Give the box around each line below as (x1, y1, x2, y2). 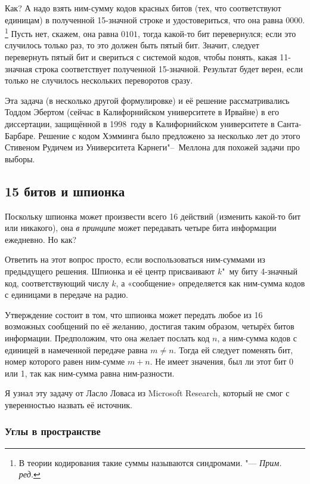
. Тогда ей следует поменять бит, (173, 343, 293, 356)
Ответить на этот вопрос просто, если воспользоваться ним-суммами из (5, 253, 265, 266)
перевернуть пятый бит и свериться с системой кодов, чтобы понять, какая (5, 51, 277, 63)
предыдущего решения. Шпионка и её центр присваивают (5, 264, 215, 277)
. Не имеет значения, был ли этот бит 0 (150, 355, 294, 368)
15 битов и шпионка (5, 181, 125, 200)
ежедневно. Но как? (5, 233, 77, 245)
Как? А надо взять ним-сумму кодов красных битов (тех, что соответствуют (5, 2, 281, 14)
